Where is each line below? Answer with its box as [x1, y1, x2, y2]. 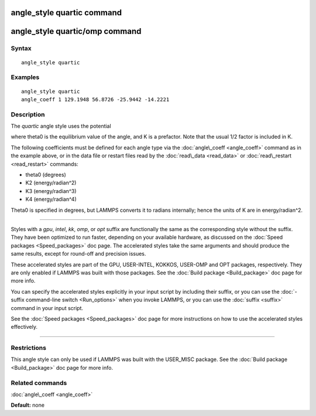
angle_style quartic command [11, 8, 122, 18]
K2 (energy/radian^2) [25, 179, 77, 187]
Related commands [11, 379, 67, 387]
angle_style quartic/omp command [11, 26, 142, 36]
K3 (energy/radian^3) [25, 187, 77, 194]
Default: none [11, 401, 45, 409]
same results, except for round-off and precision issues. [11, 250, 146, 257]
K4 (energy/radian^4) [25, 196, 77, 203]
